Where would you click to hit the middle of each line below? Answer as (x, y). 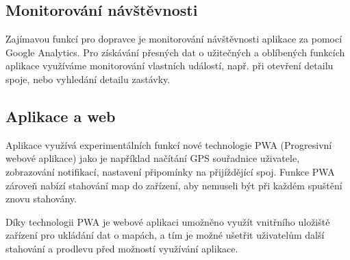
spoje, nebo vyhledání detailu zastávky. (88, 79)
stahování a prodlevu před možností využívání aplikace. (122, 248)
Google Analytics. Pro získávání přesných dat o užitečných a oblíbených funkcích (175, 52)
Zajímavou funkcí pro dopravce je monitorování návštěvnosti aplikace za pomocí (174, 39)
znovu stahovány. (41, 199)
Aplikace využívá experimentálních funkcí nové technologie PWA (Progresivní (169, 144)
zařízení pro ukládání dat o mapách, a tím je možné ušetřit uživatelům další (165, 235)
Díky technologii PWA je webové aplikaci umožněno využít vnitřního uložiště (168, 221)
